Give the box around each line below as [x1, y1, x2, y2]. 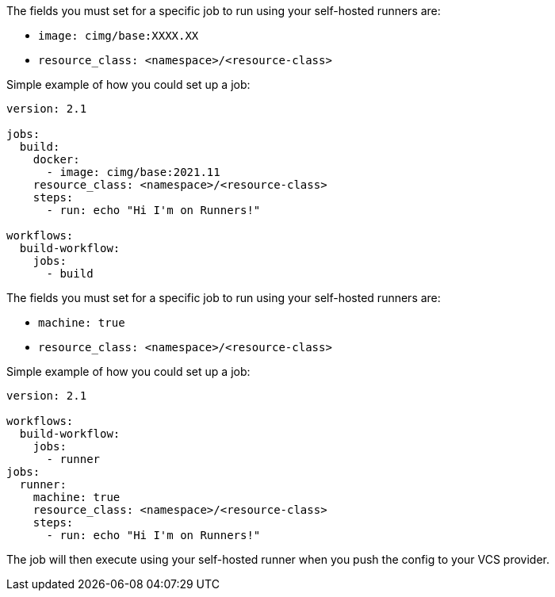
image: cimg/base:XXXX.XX [38, 29, 199, 42]
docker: [33, 153, 80, 166]
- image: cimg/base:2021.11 [46, 166, 220, 178]
